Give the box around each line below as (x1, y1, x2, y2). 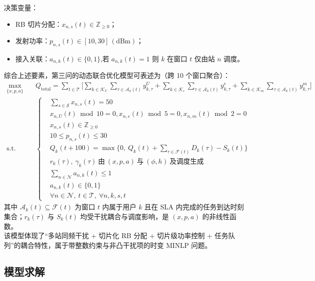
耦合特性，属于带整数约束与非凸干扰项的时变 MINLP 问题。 (20, 240, 212, 250)
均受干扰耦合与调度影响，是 (80, 211, 169, 222)
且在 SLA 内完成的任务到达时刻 (144, 202, 244, 212)
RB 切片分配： (15, 19, 62, 29)
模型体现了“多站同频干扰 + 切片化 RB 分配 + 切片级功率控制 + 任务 (10, 230, 228, 241)
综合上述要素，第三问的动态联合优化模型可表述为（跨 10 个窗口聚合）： (4, 70, 230, 80)
